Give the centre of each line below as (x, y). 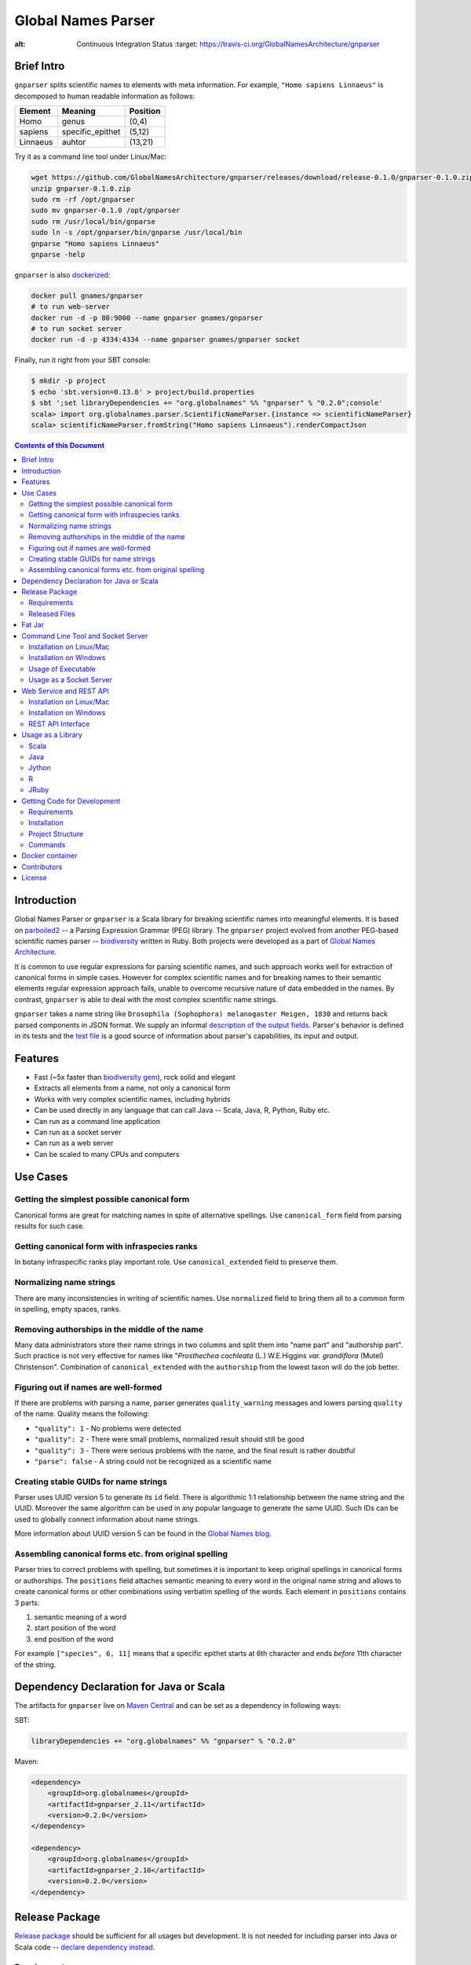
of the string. (35, 1664)
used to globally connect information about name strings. (107, 1519)
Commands (47, 845)
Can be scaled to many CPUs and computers (107, 1154)
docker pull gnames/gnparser (87, 296)
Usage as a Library (52, 735)
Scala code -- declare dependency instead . (85, 1947)
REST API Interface (59, 724)
